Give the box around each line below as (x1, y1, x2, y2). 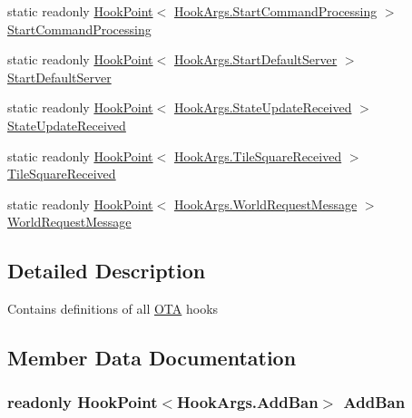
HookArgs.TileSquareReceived (173, 146, 342, 165)
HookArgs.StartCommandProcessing (173, 2, 378, 20)
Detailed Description (7, 257, 206, 285)
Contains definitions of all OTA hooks (7, 299, 219, 318)
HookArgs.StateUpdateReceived (173, 98, 352, 117)
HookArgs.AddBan (177, 391, 319, 413)
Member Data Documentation (7, 344, 297, 372)
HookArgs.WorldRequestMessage (173, 194, 358, 213)
